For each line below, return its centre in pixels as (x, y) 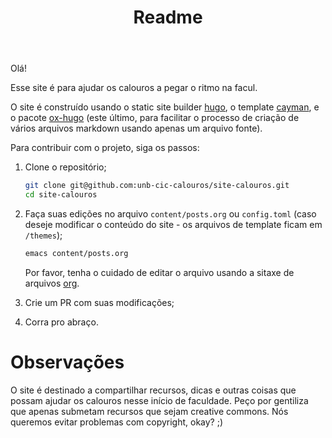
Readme (168, 17)
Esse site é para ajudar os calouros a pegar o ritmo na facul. (134, 88)
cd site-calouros (61, 195)
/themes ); (43, 235)
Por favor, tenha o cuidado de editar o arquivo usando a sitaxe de (159, 272)
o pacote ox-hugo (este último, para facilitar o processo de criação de (155, 118)
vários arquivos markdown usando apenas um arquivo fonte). (136, 128)
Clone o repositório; (65, 167)
